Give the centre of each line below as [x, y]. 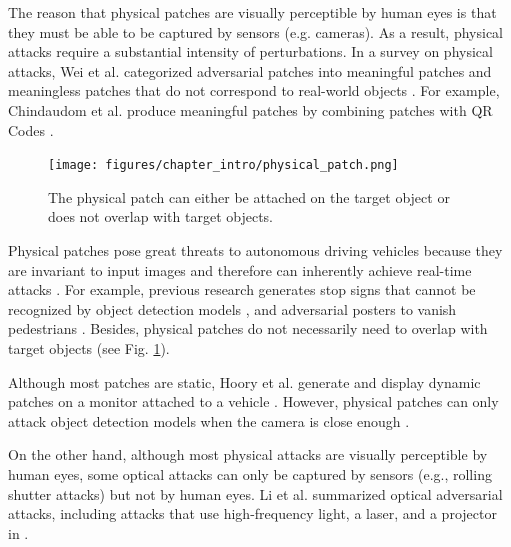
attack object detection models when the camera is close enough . [209, 420]
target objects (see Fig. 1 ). [89, 347]
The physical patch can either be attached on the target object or [249, 196]
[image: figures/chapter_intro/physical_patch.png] [223, 165]
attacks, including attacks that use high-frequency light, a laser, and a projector [252, 513]
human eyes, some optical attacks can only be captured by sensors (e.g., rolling [250, 473]
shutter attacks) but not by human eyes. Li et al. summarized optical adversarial [255, 493]
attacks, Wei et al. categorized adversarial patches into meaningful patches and [250, 70]
